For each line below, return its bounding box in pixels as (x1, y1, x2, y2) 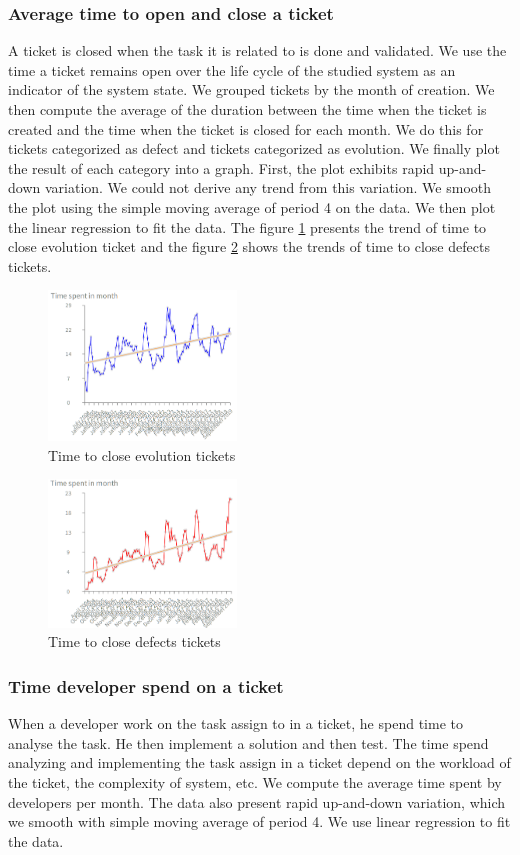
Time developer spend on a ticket (8, 673, 284, 698)
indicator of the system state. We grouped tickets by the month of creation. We (8, 79, 495, 100)
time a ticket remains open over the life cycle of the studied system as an (8, 59, 456, 80)
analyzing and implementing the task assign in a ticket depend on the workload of (8, 752, 511, 773)
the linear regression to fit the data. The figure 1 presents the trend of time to (8, 216, 487, 237)
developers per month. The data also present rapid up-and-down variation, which (8, 791, 506, 812)
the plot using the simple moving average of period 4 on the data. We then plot (8, 196, 496, 217)
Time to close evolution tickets (48, 444, 236, 465)
